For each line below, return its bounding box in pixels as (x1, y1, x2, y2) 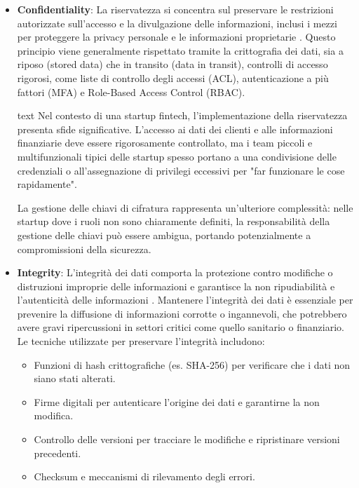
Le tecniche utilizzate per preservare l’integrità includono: (17, 334, 265, 348)
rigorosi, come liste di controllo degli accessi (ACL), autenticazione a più (17, 70, 329, 85)
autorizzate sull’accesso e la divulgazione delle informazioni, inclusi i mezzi (17, 15, 337, 30)
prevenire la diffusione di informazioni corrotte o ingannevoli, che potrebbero (17, 306, 347, 320)
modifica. (34, 408, 74, 423)
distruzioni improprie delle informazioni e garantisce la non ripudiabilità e (17, 278, 335, 293)
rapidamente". (17, 177, 77, 191)
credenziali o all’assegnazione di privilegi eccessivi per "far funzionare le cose (17, 163, 345, 177)
